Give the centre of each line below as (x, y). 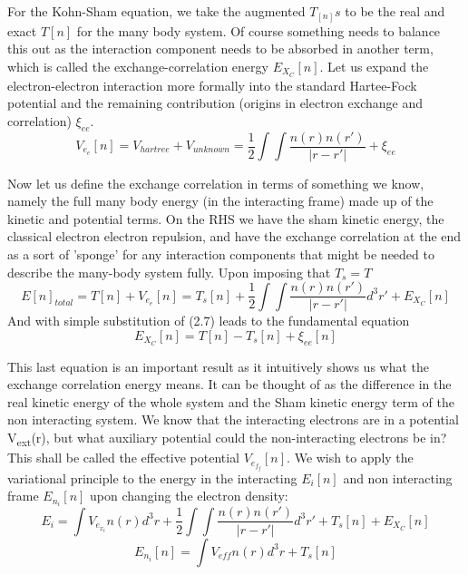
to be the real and (395, 11)
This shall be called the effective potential (124, 458)
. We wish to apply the (350, 458)
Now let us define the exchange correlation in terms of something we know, (216, 183)
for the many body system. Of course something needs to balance (258, 30)
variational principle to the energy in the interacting (152, 478)
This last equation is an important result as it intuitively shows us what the (219, 366)
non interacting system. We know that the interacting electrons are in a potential (233, 419)
